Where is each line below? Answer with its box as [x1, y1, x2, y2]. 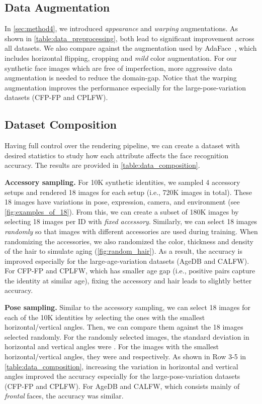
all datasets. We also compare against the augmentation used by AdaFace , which [5, 43, 257, 53]
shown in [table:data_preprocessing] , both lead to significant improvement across [5, 33, 254, 43]
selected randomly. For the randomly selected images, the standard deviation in [5, 331, 249, 342]
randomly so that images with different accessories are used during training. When [5, 226, 258, 236]
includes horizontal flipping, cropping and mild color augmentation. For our [5, 52, 237, 63]
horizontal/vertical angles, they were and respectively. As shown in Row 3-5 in [5, 351, 246, 362]
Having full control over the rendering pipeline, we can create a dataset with [5, 140, 240, 151]
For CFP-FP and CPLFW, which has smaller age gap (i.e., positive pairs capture [5, 265, 255, 276]
